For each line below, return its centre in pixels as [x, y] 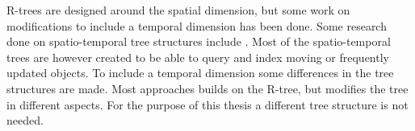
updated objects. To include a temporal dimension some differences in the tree [200, 73]
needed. [25, 120]
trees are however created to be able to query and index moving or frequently [198, 57]
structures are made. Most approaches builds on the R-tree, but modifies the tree [207, 88]
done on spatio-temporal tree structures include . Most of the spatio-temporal [199, 41]
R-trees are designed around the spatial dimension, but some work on [178, 10]
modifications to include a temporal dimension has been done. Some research [197, 25]
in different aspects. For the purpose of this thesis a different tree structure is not [207, 104]
